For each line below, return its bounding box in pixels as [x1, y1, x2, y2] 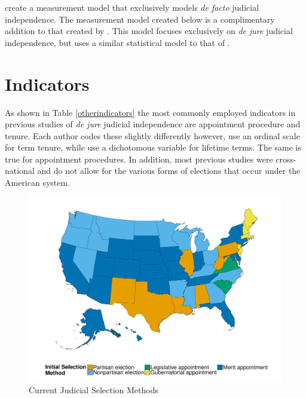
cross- [276, 152, 296, 165]
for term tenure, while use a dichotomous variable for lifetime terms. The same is [5, 141, 302, 154]
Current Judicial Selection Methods [29, 383, 158, 396]
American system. [5, 176, 71, 189]
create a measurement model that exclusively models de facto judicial [5, 1, 259, 13]
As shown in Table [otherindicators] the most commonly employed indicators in [5, 106, 296, 118]
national [5, 164, 35, 177]
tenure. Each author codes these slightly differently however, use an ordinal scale [5, 129, 300, 142]
